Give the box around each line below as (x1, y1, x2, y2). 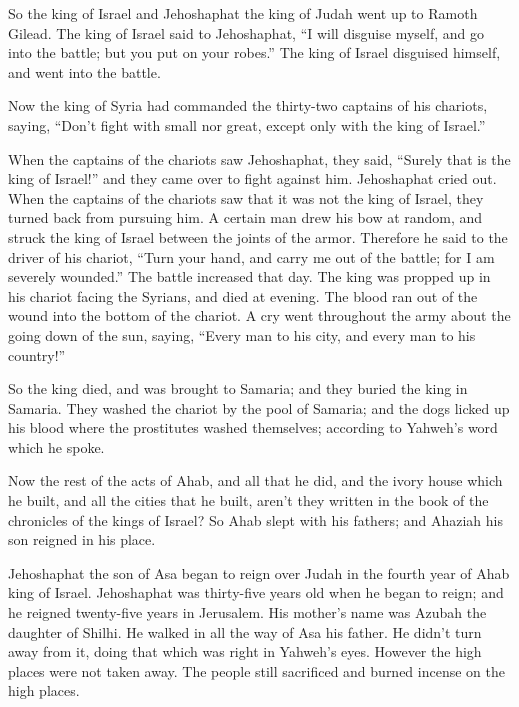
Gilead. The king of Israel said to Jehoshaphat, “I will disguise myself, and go (8, 22, 485, 43)
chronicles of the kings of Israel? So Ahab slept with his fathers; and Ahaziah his (8, 509, 503, 530)
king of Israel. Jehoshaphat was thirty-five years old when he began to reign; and (8, 582, 504, 603)
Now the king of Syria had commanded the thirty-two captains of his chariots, (8, 95, 488, 116)
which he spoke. (8, 436, 105, 457)
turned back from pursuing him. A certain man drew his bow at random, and (8, 207, 483, 228)
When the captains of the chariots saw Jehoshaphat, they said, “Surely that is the (8, 148, 511, 169)
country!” (8, 344, 66, 365)
